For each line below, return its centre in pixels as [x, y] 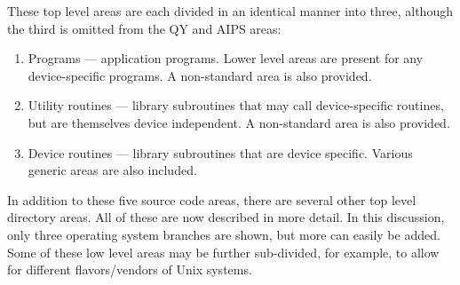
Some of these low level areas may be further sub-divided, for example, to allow [223, 252]
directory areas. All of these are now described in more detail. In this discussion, [226, 217]
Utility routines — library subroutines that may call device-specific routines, [236, 105]
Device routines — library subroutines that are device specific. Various [220, 152]
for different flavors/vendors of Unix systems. [130, 269]
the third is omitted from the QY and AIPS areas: [144, 28]
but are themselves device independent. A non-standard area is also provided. [239, 122]
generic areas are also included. [112, 170]
